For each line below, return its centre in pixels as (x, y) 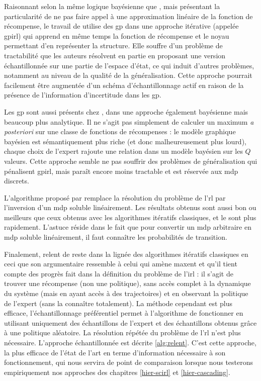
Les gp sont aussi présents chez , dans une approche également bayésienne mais (126, 111)
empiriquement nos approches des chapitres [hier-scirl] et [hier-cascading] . (117, 372)
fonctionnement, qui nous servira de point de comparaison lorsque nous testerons (129, 362)
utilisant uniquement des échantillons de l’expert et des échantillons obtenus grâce (130, 322)
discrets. (17, 181)
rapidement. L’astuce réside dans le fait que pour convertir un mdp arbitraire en (128, 227)
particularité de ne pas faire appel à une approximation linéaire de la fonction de (128, 16)
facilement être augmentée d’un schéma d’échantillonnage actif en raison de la (124, 85)
